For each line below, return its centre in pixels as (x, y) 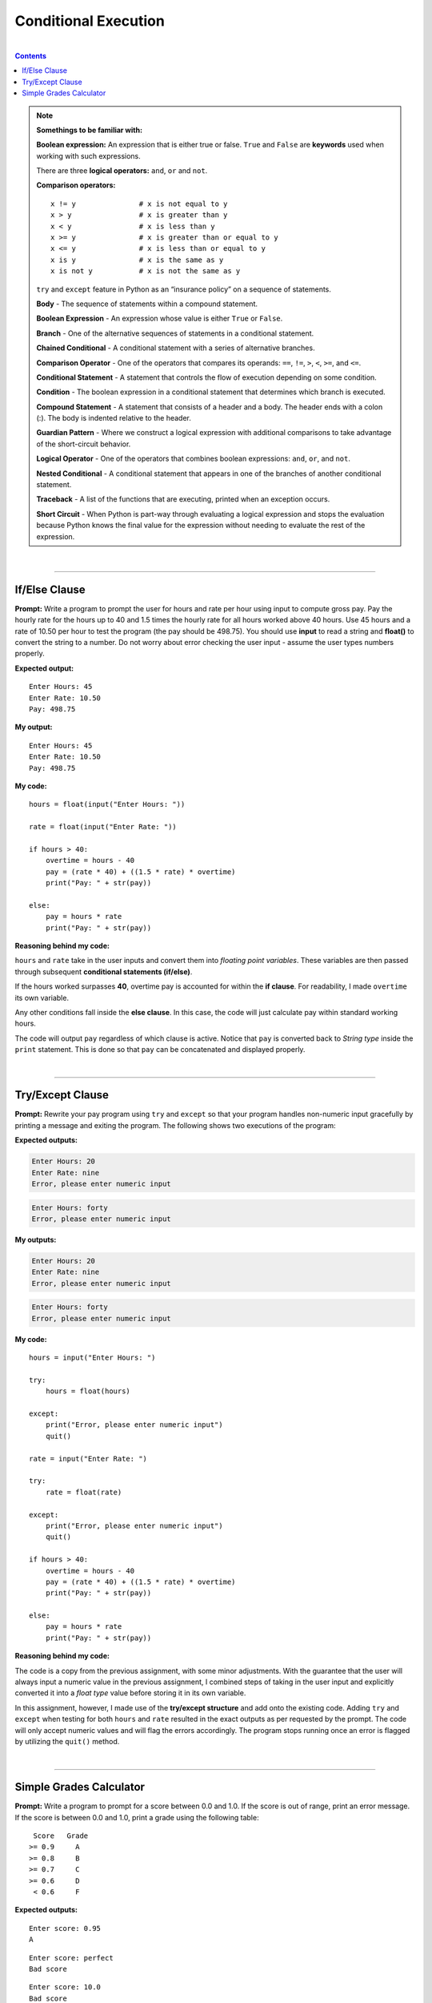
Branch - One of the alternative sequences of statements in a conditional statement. (175, 333)
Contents (31, 55)
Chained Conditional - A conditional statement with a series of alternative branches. (176, 348)
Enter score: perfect (71, 1958)
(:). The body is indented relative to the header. (114, 418)
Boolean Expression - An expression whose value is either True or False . (160, 318)
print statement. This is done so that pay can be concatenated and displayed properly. (160, 1050)
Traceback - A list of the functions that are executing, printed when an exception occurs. (183, 499)
